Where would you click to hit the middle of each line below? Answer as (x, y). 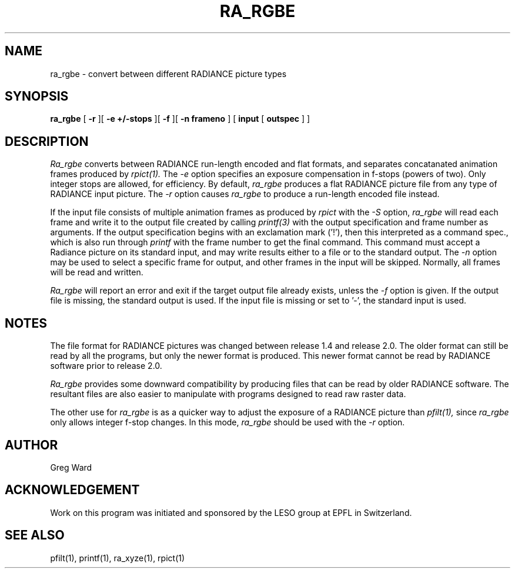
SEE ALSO (35, 535)
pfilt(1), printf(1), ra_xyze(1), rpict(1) (118, 558)
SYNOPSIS (37, 96)
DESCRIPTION (47, 141)
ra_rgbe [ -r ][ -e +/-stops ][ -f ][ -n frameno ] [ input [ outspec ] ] (180, 119)
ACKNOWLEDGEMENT (72, 490)
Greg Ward (71, 467)
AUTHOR (31, 445)
